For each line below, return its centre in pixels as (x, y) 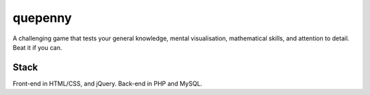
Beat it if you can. (37, 47)
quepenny (42, 18)
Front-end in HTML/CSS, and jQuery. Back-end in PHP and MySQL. (108, 83)
